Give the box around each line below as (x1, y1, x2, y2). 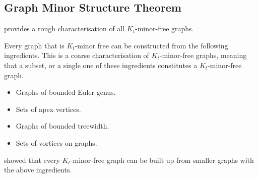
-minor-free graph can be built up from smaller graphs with (70, 154, 254, 165)
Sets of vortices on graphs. (16, 137, 97, 148)
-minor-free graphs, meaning (159, 50, 247, 61)
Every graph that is (4, 40, 64, 50)
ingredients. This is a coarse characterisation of (4, 50, 149, 61)
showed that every (4, 154, 60, 165)
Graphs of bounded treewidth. (16, 121, 109, 131)
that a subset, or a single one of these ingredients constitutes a (4, 60, 198, 70)
